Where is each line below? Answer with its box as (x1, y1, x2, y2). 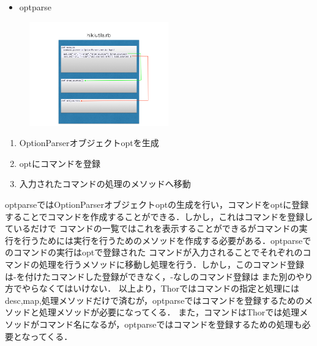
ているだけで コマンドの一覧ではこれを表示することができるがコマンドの (5, 222, 299, 235)
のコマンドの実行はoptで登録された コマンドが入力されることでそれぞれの (5, 246, 303, 259)
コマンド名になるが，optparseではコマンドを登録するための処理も (39, 317, 302, 330)
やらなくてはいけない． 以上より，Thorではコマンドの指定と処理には (21, 282, 300, 295)
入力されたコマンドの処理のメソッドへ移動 (19, 177, 191, 190)
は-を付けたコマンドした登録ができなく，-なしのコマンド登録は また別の (5, 270, 296, 282)
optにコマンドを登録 (19, 156, 101, 169)
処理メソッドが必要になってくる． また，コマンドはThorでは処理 (39, 306, 300, 318)
